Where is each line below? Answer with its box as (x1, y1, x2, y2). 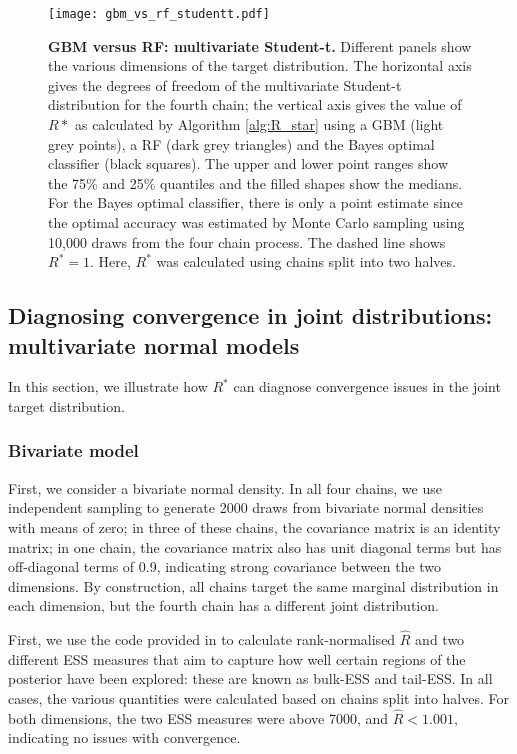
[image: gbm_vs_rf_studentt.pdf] (48, 7, 270, 21)
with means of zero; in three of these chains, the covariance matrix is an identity (8, 516, 501, 537)
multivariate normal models (8, 329, 300, 360)
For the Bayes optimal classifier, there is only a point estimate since (48, 192, 464, 213)
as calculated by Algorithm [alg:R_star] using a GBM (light (74, 114, 444, 135)
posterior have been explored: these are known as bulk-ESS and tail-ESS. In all (8, 668, 493, 689)
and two (415, 629, 465, 650)
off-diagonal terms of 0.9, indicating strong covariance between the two (8, 556, 442, 577)
